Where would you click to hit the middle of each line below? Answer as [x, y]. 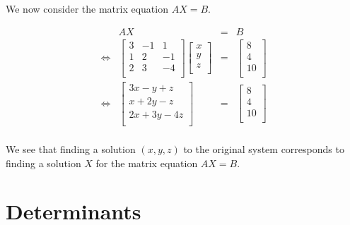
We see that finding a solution [71, 148]
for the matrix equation [147, 163]
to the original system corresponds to [264, 148]
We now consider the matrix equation [87, 8]
